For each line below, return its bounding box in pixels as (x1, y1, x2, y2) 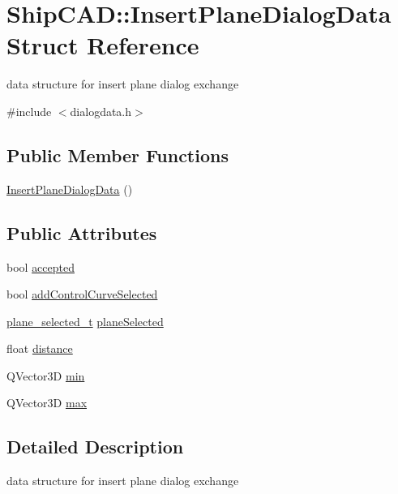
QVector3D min (6, 367, 85, 384)
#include (6, 102, 52, 119)
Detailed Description (6, 434, 184, 459)
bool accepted (6, 258, 75, 275)
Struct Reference (6, 28, 199, 62)
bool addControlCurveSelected (6, 286, 158, 303)
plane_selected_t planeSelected (6, 312, 164, 329)
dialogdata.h (70, 102, 132, 119)
